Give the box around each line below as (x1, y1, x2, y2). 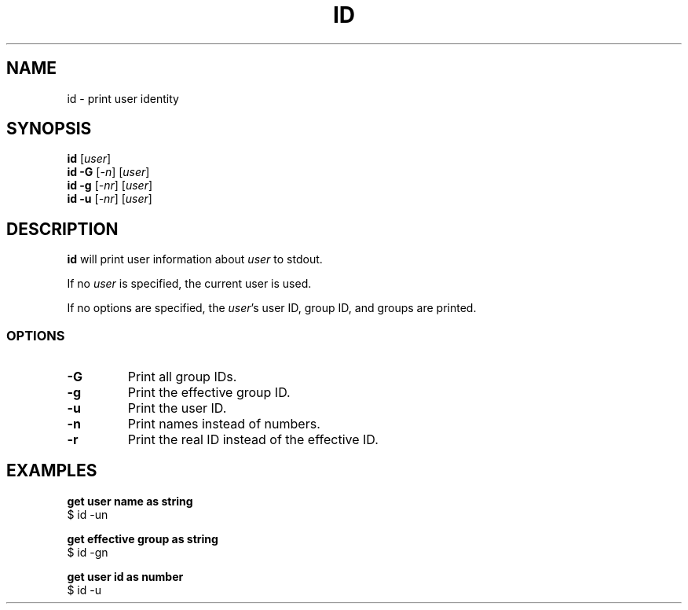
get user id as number (67, 569, 184, 583)
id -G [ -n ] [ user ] (67, 165, 150, 179)
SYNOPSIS (6, 119, 92, 139)
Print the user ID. (127, 400, 227, 417)
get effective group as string (67, 531, 218, 546)
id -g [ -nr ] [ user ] (67, 178, 153, 193)
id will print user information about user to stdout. (67, 252, 323, 266)
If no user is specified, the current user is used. (67, 277, 312, 291)
